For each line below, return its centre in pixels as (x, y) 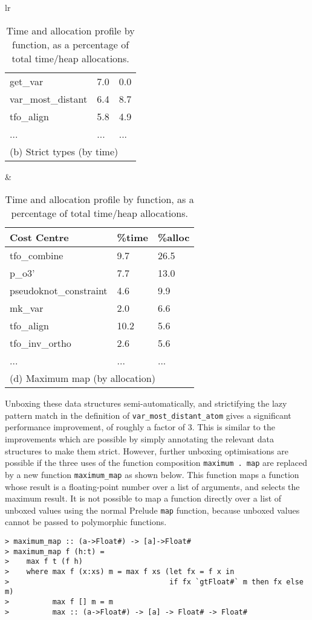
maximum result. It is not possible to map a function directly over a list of (143, 498)
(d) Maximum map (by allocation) (83, 378)
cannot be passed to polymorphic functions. (86, 522)
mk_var (27, 308)
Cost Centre (39, 237)
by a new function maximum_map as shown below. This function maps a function (152, 474)
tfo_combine (37, 256)
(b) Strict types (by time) (64, 151)
